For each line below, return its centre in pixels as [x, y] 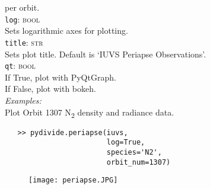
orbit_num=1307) [139, 162]
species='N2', [134, 152]
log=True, [126, 142]
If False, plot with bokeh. [50, 89]
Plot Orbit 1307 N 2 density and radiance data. [90, 113]
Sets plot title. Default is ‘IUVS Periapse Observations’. [106, 54]
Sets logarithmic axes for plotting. [66, 31]
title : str [24, 42]
